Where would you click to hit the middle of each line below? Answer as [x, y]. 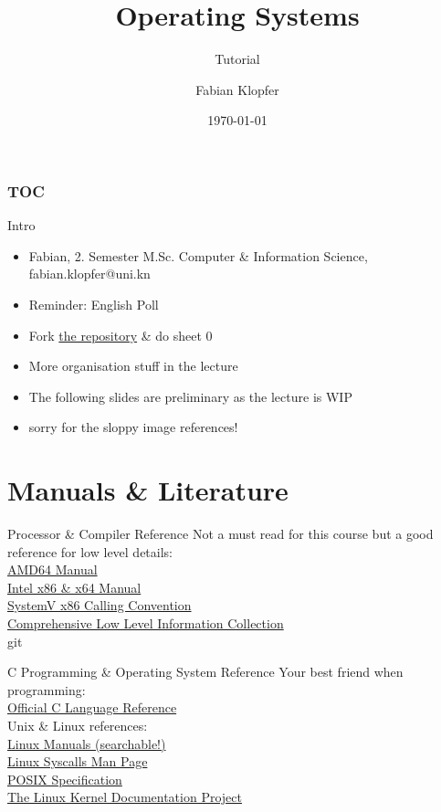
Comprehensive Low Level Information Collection [146, 623]
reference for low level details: [90, 551]
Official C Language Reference [92, 707]
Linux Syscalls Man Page [78, 761]
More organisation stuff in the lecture [133, 366]
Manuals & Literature [148, 490]
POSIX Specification [65, 779]
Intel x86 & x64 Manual [74, 587]
